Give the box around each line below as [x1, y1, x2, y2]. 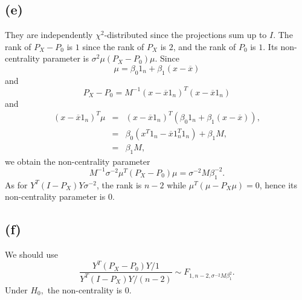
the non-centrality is [47, 283, 123, 296]
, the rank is [96, 178, 142, 191]
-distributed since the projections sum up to [104, 28, 267, 41]
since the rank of [82, 40, 144, 53]
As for [5, 178, 28, 191]
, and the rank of [173, 40, 236, 53]
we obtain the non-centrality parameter [5, 155, 150, 167]
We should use [5, 248, 59, 261]
